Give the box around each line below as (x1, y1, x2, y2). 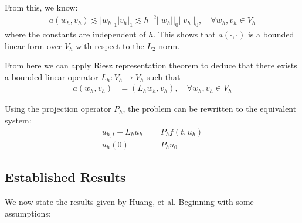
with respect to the (76, 39, 144, 52)
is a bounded (247, 28, 294, 40)
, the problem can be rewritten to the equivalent (123, 102, 297, 115)
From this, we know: (5, 1, 78, 13)
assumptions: (5, 207, 51, 219)
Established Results (5, 168, 126, 186)
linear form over (5, 39, 62, 52)
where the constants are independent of (5, 28, 146, 40)
